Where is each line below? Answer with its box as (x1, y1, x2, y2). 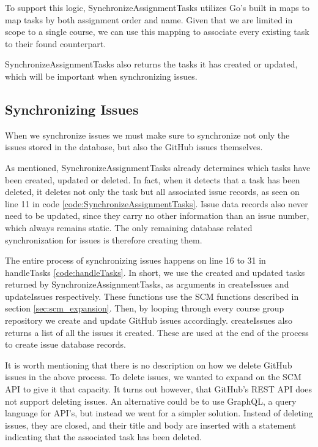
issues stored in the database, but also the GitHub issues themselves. (5, 140, 263, 153)
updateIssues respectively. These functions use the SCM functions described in (5, 289, 299, 302)
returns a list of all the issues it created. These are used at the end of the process (5, 326, 309, 338)
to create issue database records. (5, 338, 126, 351)
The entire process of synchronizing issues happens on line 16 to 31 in (5, 254, 266, 267)
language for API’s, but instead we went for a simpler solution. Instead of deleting (5, 407, 313, 419)
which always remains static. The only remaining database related (5, 221, 253, 234)
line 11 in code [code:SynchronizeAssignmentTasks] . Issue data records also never (5, 197, 308, 210)
